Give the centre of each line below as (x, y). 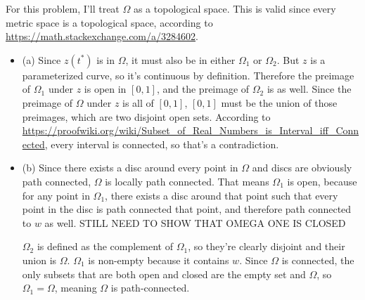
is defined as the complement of (105, 246)
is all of (138, 102)
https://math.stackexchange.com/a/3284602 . (102, 36)
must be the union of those (279, 102)
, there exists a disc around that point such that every (222, 195)
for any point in (56, 195)
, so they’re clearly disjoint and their (267, 246)
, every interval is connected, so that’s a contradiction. (162, 144)
